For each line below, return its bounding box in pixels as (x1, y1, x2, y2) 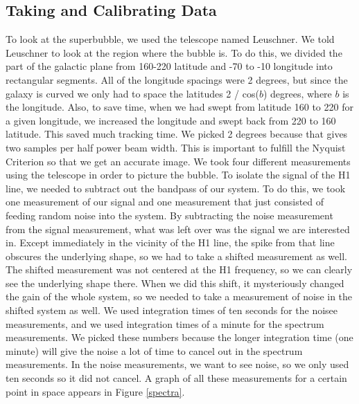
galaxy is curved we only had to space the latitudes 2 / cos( (6, 86, 259, 100)
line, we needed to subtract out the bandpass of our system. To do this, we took (6, 181, 346, 195)
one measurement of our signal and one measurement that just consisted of (6, 194, 324, 209)
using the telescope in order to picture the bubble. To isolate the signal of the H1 (6, 167, 351, 182)
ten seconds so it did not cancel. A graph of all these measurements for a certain (6, 371, 347, 385)
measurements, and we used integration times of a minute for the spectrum (6, 316, 324, 331)
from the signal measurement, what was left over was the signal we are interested (6, 221, 350, 236)
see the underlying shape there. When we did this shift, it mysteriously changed (6, 275, 344, 290)
